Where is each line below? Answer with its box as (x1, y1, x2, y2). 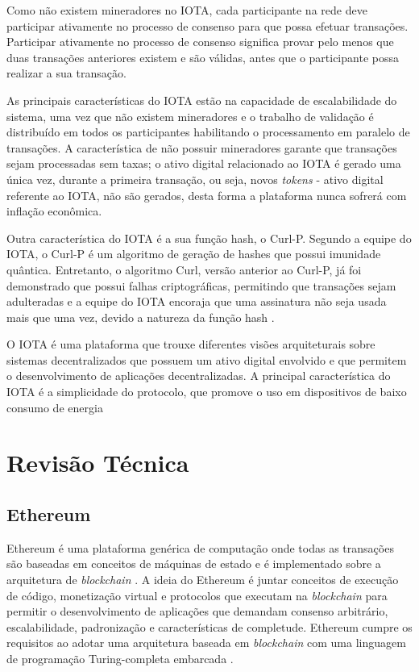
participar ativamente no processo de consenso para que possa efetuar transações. (6, 17, 409, 34)
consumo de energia (6, 399, 103, 415)
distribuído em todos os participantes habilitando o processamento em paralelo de (6, 123, 410, 140)
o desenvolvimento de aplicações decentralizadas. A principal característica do (6, 367, 391, 384)
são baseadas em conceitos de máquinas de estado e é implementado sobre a (6, 555, 381, 572)
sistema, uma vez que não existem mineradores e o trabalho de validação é (6, 107, 374, 124)
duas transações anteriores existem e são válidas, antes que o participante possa (6, 48, 399, 65)
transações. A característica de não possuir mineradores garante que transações (6, 139, 397, 156)
